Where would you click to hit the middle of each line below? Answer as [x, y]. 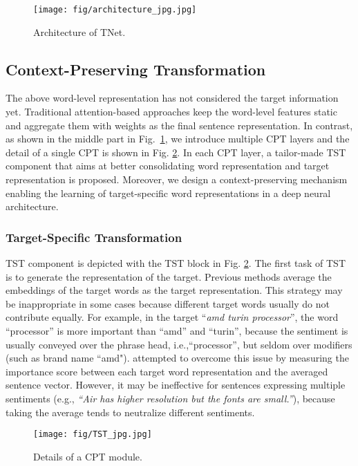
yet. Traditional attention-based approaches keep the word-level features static [171, 112]
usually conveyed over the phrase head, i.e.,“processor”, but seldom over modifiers [179, 344]
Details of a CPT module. [88, 456]
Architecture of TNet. [79, 31]
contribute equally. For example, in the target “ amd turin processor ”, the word [172, 317]
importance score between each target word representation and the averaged [167, 371]
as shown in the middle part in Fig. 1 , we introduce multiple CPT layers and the [178, 139]
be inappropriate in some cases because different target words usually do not [168, 303]
